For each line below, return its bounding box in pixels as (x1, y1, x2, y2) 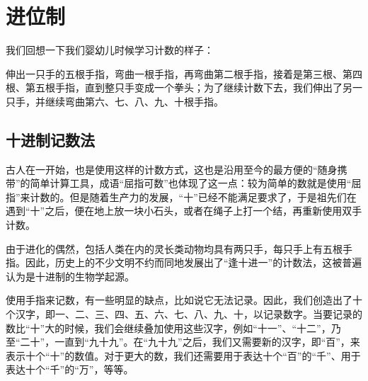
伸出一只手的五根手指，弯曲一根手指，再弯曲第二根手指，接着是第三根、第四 (6, 66, 362, 81)
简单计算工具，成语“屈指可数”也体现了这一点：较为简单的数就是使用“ (30, 176, 352, 190)
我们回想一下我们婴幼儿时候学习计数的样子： (6, 42, 214, 57)
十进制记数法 (6, 128, 95, 150)
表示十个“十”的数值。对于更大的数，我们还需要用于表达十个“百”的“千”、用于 (6, 348, 361, 363)
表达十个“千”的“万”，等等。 (6, 362, 134, 377)
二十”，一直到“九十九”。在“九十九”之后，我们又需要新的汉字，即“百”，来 (20, 334, 360, 349)
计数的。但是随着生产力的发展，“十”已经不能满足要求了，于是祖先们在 (30, 189, 357, 204)
